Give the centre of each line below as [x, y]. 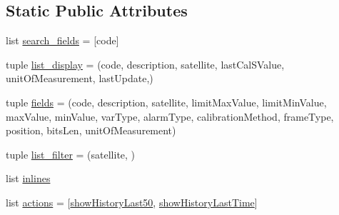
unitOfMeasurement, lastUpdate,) [80, 78]
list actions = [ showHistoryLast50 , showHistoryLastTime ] [132, 202]
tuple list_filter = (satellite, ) [71, 154]
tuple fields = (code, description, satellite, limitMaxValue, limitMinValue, [166, 102]
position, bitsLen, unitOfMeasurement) [91, 130]
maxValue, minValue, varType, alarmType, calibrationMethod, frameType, [170, 116]
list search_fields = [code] [62, 40]
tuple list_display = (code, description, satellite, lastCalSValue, [145, 64]
